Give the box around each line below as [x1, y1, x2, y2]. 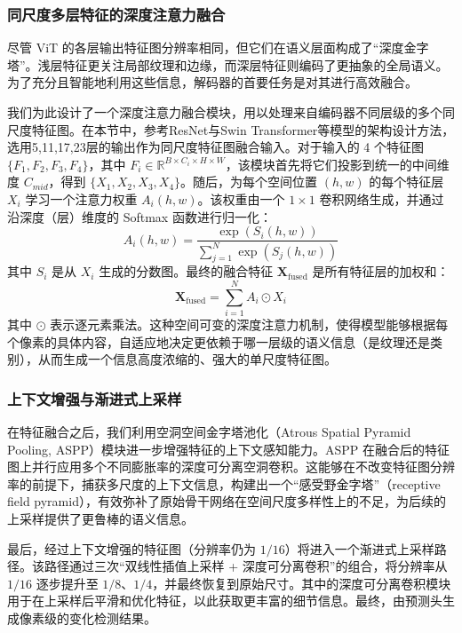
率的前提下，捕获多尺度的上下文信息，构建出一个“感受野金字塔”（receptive [7, 474, 441, 493]
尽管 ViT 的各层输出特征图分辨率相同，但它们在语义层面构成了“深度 [7, 38, 404, 57]
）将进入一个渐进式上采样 [284, 539, 434, 558]
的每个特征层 [369, 172, 444, 191]
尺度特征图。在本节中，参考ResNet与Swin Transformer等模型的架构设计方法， [7, 120, 455, 138]
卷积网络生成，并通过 [319, 189, 444, 208]
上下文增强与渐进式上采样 [7, 387, 182, 409]
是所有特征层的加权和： [312, 262, 450, 281]
